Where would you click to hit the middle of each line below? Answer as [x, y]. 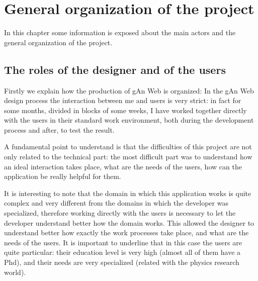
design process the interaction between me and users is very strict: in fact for [123, 100]
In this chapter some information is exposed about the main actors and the [120, 32]
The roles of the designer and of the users [115, 69]
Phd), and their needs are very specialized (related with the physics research [122, 262]
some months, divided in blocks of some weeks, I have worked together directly [125, 110]
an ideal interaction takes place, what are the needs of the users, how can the [123, 166]
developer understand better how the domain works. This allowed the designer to [129, 222]
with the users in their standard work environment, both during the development [129, 120]
